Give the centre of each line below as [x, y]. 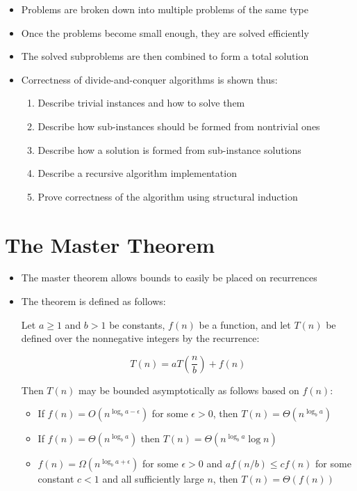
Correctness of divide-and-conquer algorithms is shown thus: [149, 79]
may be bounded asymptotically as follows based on [189, 390]
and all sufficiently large [153, 479]
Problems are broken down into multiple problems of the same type [165, 9]
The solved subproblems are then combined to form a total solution [165, 56]
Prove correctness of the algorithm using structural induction [168, 196]
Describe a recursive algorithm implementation [137, 173]
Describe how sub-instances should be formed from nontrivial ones [179, 126]
